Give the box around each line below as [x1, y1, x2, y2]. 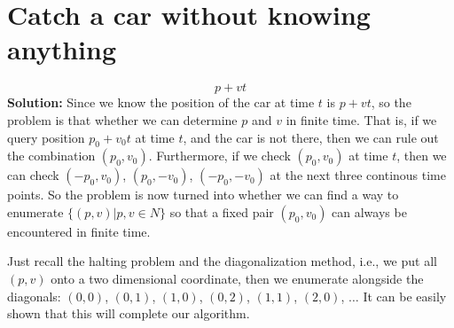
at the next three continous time [270, 166, 446, 184]
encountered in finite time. [7, 222, 151, 240]
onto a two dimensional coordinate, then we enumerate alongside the [51, 269, 424, 288]
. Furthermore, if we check [148, 146, 291, 165]
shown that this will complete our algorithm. [7, 304, 250, 323]
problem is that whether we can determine [7, 110, 238, 129]
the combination [7, 146, 96, 165]
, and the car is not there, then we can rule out [183, 128, 439, 146]
